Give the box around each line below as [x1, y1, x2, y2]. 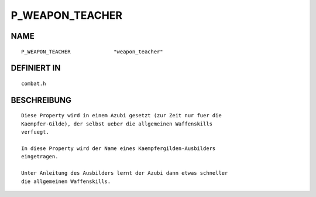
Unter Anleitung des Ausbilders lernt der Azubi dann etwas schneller [21, 170, 228, 176]
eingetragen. [21, 153, 59, 160]
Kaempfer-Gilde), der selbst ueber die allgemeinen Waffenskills [21, 120, 213, 127]
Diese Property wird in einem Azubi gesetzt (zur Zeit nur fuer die [21, 112, 222, 119]
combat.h [21, 80, 46, 87]
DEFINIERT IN [11, 63, 61, 73]
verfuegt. [21, 129, 49, 135]
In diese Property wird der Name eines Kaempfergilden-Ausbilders [21, 145, 216, 152]
